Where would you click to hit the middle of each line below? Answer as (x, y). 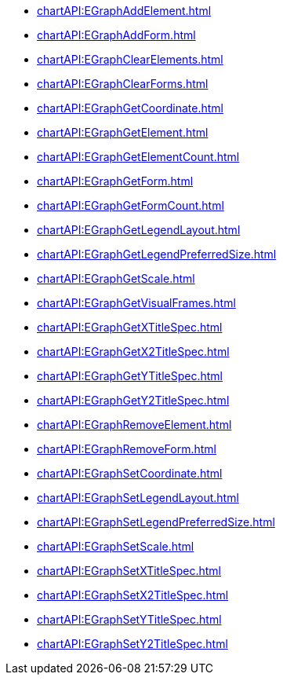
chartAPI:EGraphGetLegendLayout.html (139, 230)
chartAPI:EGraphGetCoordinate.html (130, 108)
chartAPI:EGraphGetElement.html (123, 132)
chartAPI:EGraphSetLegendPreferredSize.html (156, 522)
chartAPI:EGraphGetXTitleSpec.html (130, 327)
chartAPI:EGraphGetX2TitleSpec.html (133, 351)
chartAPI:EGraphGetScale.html (116, 278)
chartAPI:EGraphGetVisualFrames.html (136, 303)
